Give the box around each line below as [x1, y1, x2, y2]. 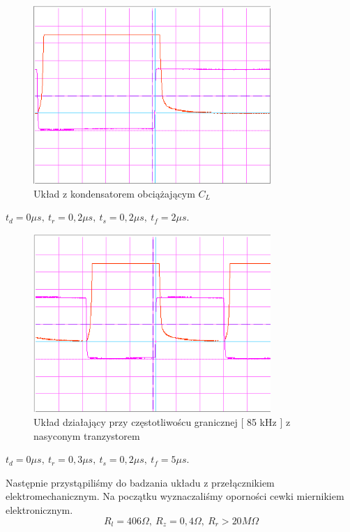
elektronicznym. [6, 502, 73, 517]
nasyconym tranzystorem [33, 428, 140, 443]
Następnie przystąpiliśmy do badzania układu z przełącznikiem [6, 475, 275, 489]
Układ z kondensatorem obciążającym [33, 186, 195, 200]
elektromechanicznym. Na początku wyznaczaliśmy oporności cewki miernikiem [6, 489, 344, 503]
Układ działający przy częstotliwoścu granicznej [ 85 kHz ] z [33, 414, 291, 429]
